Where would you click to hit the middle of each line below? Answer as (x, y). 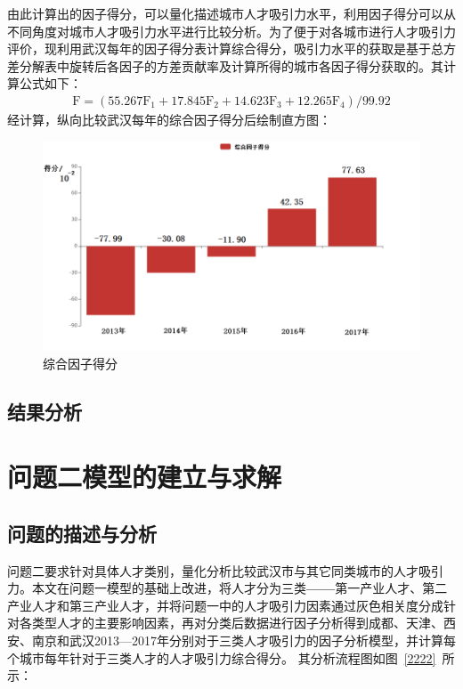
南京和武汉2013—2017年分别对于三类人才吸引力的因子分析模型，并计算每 (244, 640)
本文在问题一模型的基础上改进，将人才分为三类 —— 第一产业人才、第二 (240, 588)
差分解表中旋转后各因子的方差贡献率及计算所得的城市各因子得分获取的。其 (225, 65)
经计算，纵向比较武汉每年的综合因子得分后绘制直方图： (169, 119)
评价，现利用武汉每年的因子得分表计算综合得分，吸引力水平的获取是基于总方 (231, 49)
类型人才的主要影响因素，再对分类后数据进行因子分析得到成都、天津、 (237, 623)
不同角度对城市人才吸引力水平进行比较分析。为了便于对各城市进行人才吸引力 (231, 31)
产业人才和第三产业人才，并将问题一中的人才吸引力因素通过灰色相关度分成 (225, 605)
